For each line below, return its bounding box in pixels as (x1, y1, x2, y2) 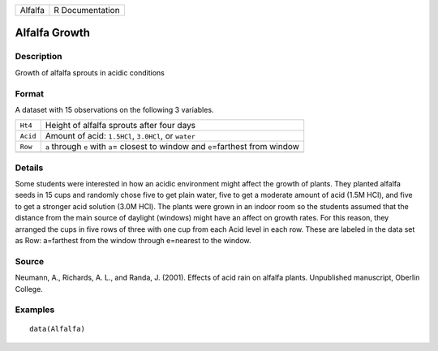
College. (15, 284, 44, 293)
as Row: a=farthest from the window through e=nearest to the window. (15, 236, 251, 245)
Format (15, 88, 45, 99)
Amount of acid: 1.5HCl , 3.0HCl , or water (45, 131, 196, 142)
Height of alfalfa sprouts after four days (45, 120, 196, 131)
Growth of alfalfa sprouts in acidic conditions (15, 67, 165, 77)
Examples (15, 304, 55, 315)
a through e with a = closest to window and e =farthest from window (45, 141, 300, 152)
